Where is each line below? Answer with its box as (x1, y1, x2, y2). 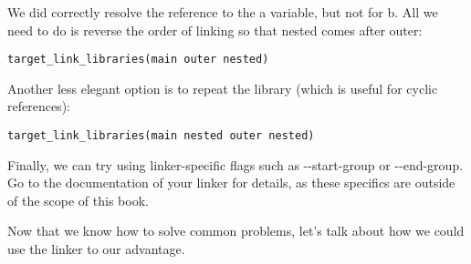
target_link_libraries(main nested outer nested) (7, 129, 315, 143)
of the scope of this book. (7, 190, 149, 209)
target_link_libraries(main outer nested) (7, 53, 269, 66)
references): (7, 96, 70, 116)
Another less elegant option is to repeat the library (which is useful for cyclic (7, 78, 438, 97)
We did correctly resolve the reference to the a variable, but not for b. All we (7, 3, 438, 21)
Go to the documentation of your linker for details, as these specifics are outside (7, 173, 455, 192)
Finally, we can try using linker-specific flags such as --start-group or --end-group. (7, 155, 464, 174)
